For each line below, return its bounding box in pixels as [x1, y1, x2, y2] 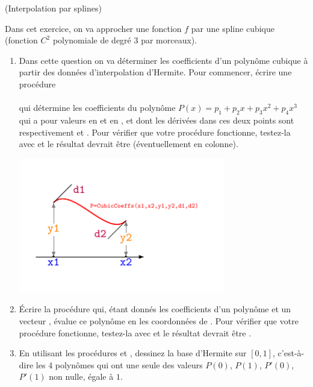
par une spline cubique [191, 22, 274, 34]
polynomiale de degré [52, 34, 131, 46]
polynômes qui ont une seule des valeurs [55, 358, 203, 371]
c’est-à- [277, 347, 305, 359]
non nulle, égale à [49, 370, 114, 383]
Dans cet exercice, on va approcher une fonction [5, 22, 182, 34]
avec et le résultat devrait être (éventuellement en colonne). [19, 137, 238, 150]
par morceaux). [141, 34, 197, 46]
